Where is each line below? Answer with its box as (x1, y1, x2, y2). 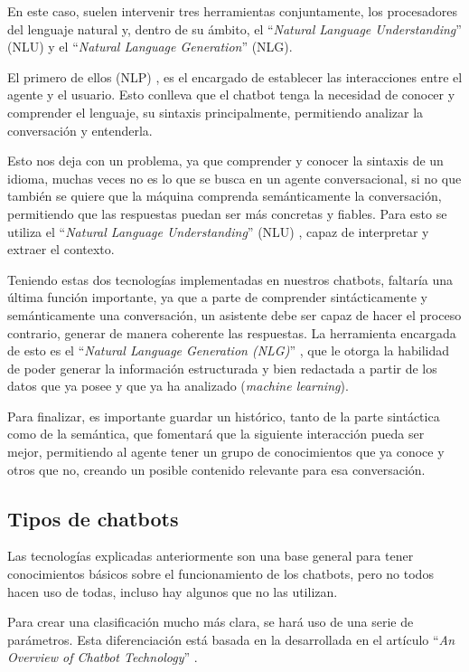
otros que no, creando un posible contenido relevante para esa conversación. (7, 459, 426, 478)
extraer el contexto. (7, 240, 115, 259)
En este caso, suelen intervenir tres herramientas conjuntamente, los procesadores (7, 2, 458, 20)
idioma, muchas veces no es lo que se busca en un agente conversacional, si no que (7, 168, 462, 187)
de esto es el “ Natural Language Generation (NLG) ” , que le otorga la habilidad (7, 341, 450, 360)
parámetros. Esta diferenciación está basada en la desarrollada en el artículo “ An (7, 629, 455, 648)
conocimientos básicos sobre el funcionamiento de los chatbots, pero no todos (7, 564, 434, 583)
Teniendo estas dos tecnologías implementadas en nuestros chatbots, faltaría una (7, 270, 454, 289)
